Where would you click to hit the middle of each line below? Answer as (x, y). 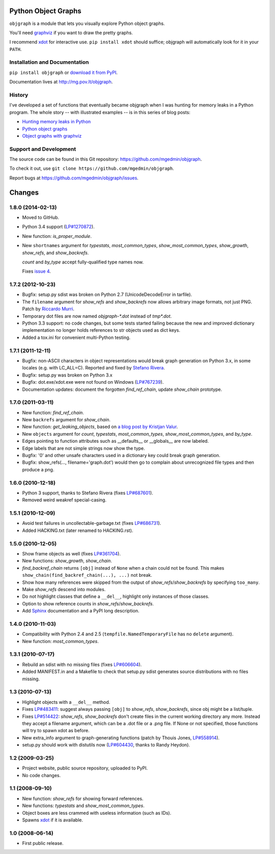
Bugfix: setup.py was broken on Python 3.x (67, 375)
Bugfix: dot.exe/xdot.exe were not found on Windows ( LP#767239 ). (93, 382)
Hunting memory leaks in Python (57, 122)
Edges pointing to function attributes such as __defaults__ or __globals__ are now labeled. (115, 441)
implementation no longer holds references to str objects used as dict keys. (101, 330)
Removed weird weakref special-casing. (64, 500)
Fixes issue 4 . (36, 271)
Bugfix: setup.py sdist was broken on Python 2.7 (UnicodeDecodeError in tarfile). (107, 295)
